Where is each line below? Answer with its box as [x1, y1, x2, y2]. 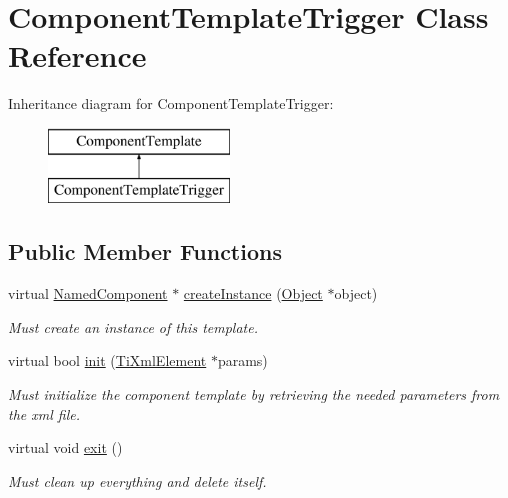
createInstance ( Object [183, 283, 323, 304]
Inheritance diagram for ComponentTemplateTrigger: [8, 93, 334, 114]
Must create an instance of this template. [8, 316, 258, 337]
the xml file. [8, 403, 80, 424]
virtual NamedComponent [8, 283, 168, 304]
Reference [8, 35, 147, 76]
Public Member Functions [8, 236, 282, 267]
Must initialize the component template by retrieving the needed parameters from [8, 384, 500, 405]
